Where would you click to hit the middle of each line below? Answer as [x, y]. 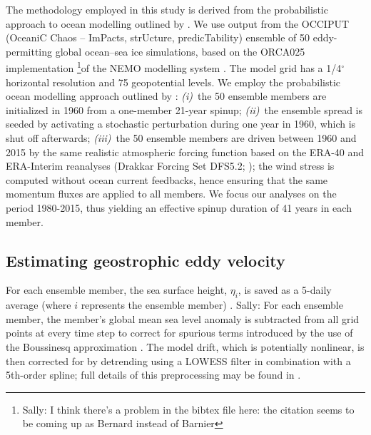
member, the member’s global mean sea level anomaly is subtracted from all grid [183, 318]
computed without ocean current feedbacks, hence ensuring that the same [167, 179]
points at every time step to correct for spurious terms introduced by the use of [179, 333]
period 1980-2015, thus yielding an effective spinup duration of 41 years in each [179, 207]
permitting [29, 51]
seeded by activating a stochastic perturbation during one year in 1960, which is [181, 124]
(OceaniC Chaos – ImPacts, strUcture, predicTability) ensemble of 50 [158, 37]
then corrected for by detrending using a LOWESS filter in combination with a [178, 360]
